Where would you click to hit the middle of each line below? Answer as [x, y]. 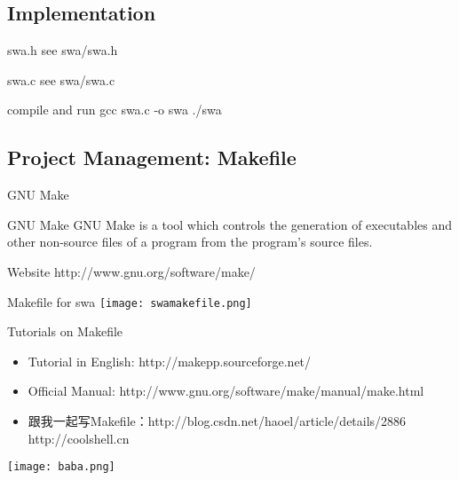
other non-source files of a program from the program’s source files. [190, 242]
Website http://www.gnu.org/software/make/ [131, 271]
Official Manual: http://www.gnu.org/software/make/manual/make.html [226, 391]
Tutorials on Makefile [65, 331]
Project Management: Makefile [152, 157]
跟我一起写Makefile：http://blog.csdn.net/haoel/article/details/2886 [217, 421]
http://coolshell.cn [79, 438]
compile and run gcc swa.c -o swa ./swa [115, 110]
